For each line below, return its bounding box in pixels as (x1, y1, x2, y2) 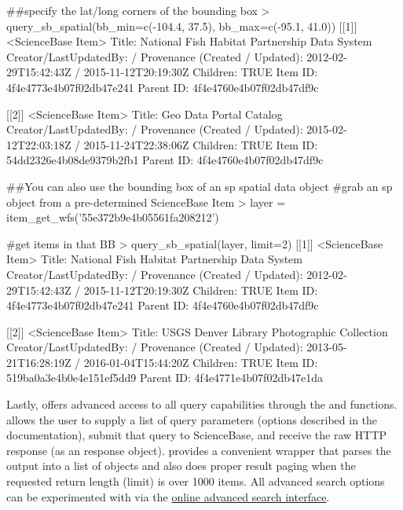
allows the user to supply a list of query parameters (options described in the (6, 411, 378, 427)
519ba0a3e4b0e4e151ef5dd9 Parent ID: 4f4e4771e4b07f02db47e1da (6, 369, 323, 386)
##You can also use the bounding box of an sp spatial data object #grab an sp (6, 178, 393, 194)
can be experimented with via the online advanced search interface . (6, 488, 330, 504)
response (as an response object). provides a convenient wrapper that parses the (6, 442, 391, 458)
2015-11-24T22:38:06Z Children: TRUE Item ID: (83, 136, 318, 152)
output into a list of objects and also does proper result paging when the (6, 457, 356, 474)
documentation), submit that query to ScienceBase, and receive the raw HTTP (6, 427, 387, 443)
